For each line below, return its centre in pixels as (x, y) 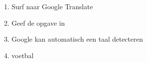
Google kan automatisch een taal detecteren (77, 39)
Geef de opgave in (38, 23)
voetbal (22, 55)
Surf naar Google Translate (52, 6)
